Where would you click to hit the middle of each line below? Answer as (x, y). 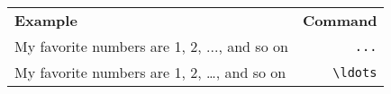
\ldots (355, 72)
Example (46, 20)
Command (340, 20)
